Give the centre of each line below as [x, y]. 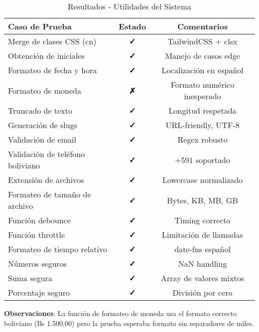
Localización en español [202, 70]
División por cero [202, 292]
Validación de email [42, 139]
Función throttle [37, 235]
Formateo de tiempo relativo [58, 249]
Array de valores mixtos [203, 278]
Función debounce [40, 220]
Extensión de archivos [46, 180]
